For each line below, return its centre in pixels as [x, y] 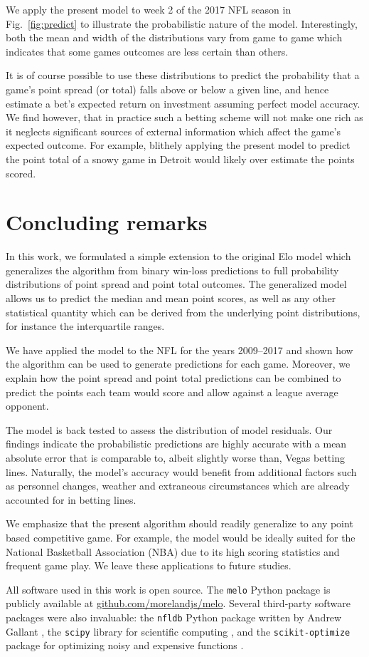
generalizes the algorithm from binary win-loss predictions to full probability [172, 270]
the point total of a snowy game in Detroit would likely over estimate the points [180, 159]
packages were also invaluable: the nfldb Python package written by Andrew [174, 617]
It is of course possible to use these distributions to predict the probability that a [183, 75]
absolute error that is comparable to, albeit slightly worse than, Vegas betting [175, 457]
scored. [21, 173]
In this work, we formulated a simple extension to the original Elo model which [178, 256]
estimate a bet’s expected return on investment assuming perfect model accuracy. [183, 103]
